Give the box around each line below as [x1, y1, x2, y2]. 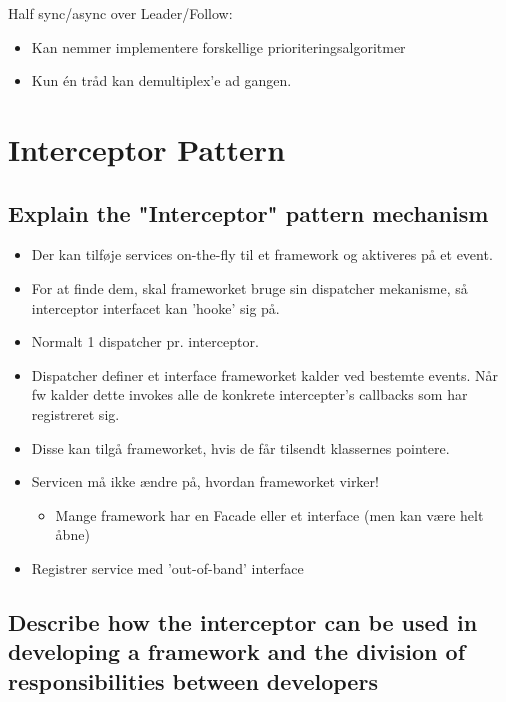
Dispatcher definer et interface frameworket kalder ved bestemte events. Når [31, 364, 498, 385]
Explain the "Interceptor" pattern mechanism [8, 197, 489, 228]
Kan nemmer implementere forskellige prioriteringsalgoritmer [31, 36, 406, 57]
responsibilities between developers [8, 665, 378, 696]
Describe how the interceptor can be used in [8, 606, 478, 637]
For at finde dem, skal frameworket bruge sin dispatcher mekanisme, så [31, 277, 468, 298]
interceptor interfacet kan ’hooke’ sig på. [31, 297, 280, 318]
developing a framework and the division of [8, 636, 466, 667]
